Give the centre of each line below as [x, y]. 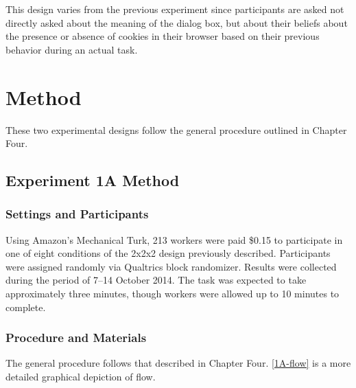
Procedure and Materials [76, 338]
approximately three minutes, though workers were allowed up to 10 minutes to [173, 294]
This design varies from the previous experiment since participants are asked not [175, 9]
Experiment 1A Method [93, 180]
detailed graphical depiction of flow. [81, 377]
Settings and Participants [77, 214]
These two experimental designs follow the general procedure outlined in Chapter [176, 129]
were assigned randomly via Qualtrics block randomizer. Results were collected [171, 266]
